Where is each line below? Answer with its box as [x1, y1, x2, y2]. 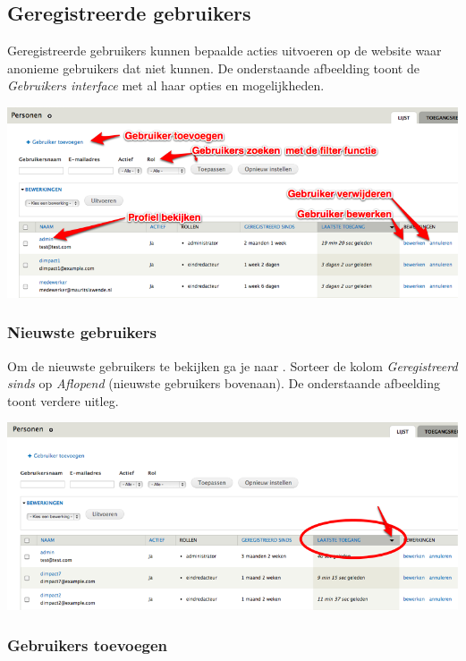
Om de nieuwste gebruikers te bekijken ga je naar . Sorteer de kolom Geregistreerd [7, 356, 458, 375]
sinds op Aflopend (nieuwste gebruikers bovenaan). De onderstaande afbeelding [7, 374, 441, 393]
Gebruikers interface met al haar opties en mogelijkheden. [7, 76, 325, 95]
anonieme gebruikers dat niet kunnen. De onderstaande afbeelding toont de [7, 58, 419, 77]
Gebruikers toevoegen [7, 633, 168, 656]
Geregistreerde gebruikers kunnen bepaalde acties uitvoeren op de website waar [7, 41, 442, 60]
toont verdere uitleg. [7, 391, 119, 410]
